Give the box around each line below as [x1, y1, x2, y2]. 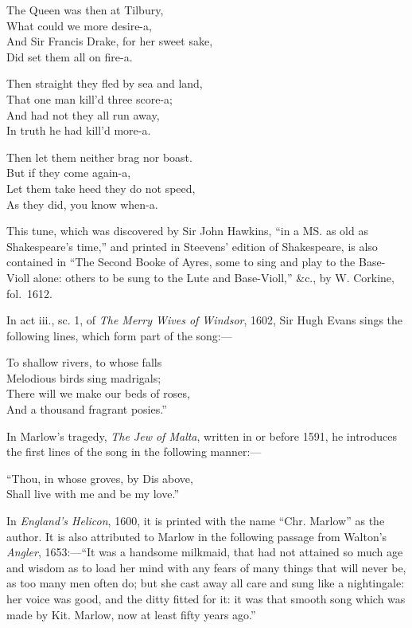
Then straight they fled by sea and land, [6, 75, 203, 92]
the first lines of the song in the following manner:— [6, 443, 262, 460]
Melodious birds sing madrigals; [6, 369, 161, 386]
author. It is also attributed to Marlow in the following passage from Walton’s [6, 528, 387, 544]
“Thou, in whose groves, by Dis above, [6, 469, 193, 486]
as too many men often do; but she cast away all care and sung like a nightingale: [6, 575, 405, 591]
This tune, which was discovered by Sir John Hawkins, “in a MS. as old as [6, 222, 368, 239]
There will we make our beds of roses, [6, 385, 190, 402]
